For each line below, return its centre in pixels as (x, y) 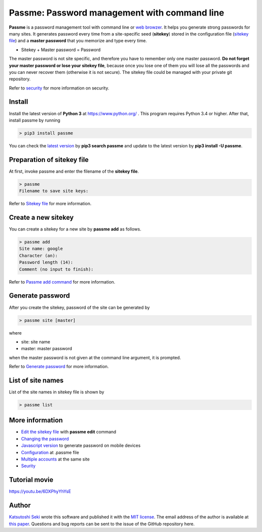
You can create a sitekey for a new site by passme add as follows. (75, 229)
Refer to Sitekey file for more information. (50, 204)
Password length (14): (46, 262)
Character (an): (39, 256)
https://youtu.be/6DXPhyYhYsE (40, 492)
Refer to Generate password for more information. (59, 367)
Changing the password (45, 439)
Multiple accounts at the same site (55, 459)
